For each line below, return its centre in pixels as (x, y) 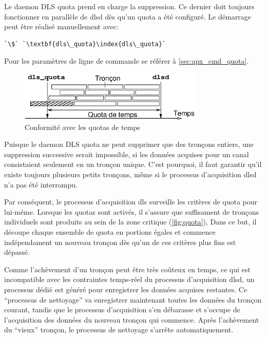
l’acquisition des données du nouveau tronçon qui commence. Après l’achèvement (132, 319)
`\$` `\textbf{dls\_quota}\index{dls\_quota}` (85, 44)
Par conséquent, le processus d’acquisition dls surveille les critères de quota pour (131, 202)
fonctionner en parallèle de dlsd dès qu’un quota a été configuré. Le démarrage (128, 16)
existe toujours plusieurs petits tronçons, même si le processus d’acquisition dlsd (130, 174)
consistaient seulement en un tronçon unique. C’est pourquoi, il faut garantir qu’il (133, 164)
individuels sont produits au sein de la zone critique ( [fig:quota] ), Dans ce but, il (130, 222)
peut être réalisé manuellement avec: (61, 26)
